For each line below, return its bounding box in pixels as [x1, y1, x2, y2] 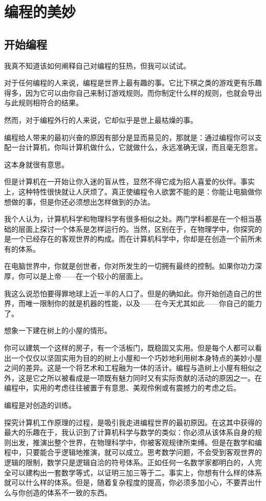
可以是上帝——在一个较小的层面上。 [25, 271, 147, 281]
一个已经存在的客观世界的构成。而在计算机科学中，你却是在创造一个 [11, 233, 240, 244]
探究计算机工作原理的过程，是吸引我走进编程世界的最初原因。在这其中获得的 [4, 417, 262, 427]
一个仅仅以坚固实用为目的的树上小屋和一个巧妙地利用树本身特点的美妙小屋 [11, 352, 262, 363]
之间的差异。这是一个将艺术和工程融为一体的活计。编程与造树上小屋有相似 [4, 362, 255, 373]
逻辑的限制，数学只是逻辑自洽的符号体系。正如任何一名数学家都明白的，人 [4, 456, 255, 467]
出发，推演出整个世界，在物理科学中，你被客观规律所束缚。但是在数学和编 [11, 437, 262, 447]
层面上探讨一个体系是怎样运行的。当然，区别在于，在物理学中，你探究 [18, 223, 255, 234]
